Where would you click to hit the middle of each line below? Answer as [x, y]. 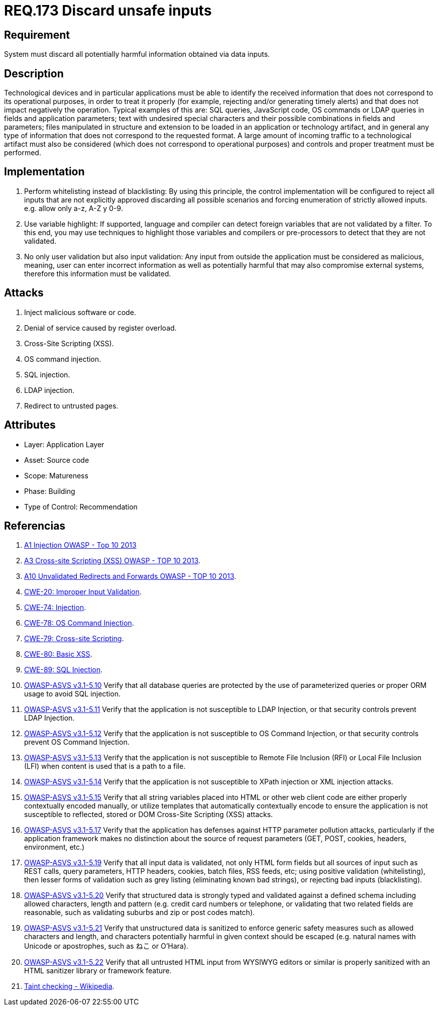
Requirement [37, 35]
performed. [23, 153]
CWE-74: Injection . [55, 608]
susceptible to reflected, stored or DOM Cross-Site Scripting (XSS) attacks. [149, 815]
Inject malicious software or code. [80, 312]
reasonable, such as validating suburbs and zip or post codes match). [140, 913]
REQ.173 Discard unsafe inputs [108, 11]
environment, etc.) [54, 847]
